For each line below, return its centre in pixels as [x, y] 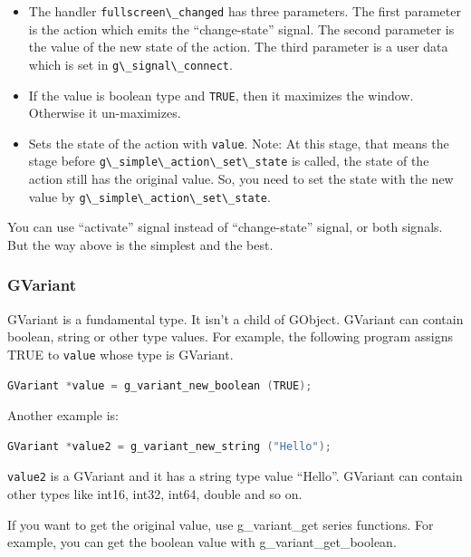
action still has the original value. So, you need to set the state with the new [241, 179]
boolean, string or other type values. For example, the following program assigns [230, 336]
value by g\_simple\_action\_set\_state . [149, 196]
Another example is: [63, 415]
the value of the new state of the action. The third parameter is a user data [238, 47]
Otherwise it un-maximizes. [105, 113]
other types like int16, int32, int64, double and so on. [155, 494]
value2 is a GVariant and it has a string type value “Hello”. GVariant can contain [235, 476]
